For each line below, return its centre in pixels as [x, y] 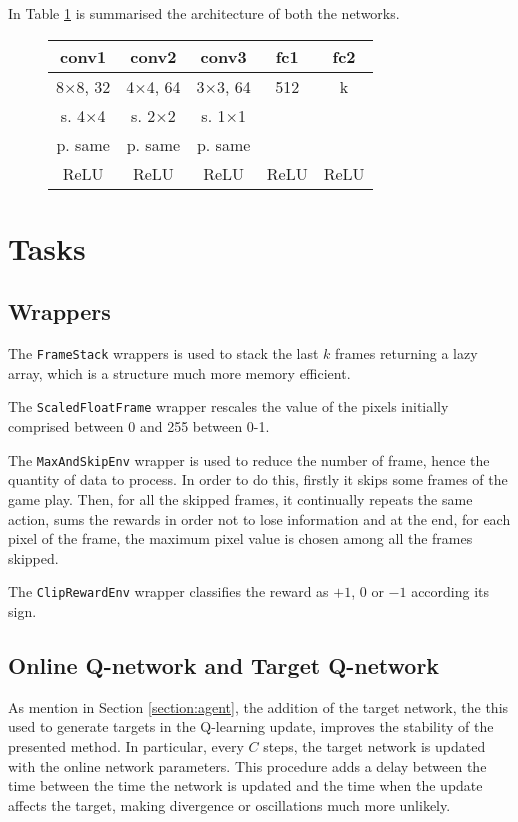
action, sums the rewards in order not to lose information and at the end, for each [259, 518]
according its [450, 591]
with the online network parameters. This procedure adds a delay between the [247, 765]
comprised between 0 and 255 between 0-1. [139, 426]
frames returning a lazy [406, 353]
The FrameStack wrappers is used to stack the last [163, 353]
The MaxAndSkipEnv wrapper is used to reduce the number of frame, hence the [249, 459]
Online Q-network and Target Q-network [224, 664]
